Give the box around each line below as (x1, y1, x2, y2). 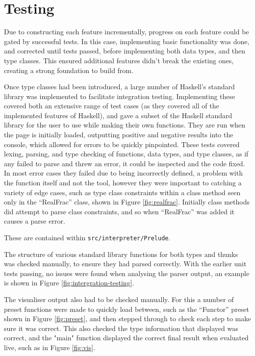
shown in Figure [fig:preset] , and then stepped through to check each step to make (4, 313, 251, 324)
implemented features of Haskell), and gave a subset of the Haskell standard (4, 110, 232, 120)
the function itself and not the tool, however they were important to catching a (4, 178, 242, 188)
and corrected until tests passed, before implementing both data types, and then (4, 46, 246, 56)
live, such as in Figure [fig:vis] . (4, 342, 95, 352)
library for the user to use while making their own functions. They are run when (4, 120, 246, 130)
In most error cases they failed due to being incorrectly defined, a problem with (4, 168, 243, 178)
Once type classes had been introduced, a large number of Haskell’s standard (4, 81, 235, 92)
